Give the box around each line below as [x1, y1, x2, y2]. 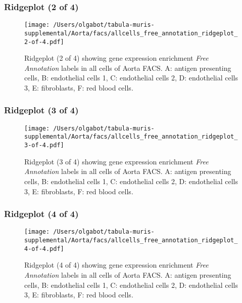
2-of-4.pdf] [24, 38, 64, 46]
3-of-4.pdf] [24, 142, 64, 149]
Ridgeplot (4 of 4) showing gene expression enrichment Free [24, 259, 209, 270]
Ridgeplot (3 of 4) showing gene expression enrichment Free [24, 156, 209, 166]
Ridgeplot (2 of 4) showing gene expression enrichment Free [24, 53, 209, 63]
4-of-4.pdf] [24, 245, 64, 252]
